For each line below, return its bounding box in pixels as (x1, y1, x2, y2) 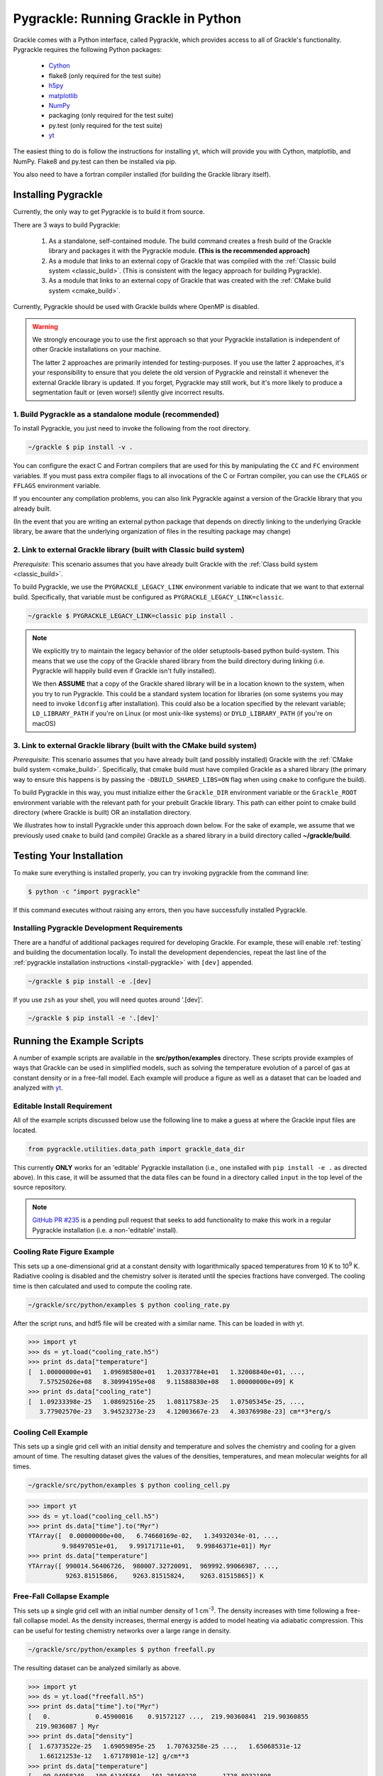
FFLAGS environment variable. (13, 481, 101, 489)
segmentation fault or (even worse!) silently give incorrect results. (32, 388, 225, 396)
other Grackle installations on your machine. (32, 345, 161, 354)
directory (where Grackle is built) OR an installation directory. (13, 808, 191, 816)
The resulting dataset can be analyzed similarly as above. (13, 1663, 182, 1672)
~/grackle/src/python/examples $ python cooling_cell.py (28, 1481, 231, 1489)
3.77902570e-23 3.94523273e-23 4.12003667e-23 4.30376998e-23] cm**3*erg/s (39, 1407, 331, 1416)
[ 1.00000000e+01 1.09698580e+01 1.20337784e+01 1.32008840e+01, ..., (28, 1368, 305, 1376)
